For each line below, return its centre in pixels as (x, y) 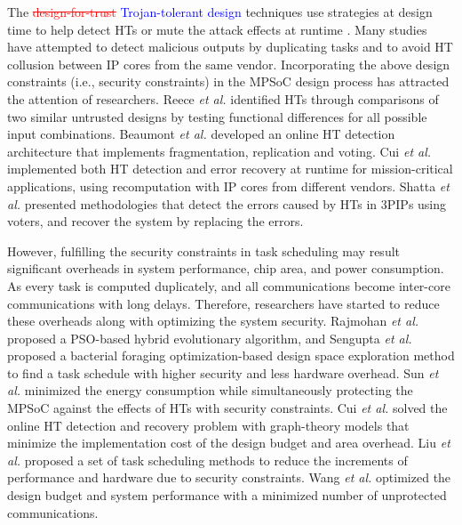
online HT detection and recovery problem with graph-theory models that (208, 425)
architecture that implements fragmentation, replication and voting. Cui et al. (219, 151)
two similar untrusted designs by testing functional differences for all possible (217, 116)
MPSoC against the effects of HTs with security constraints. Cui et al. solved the (227, 408)
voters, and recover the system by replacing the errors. (155, 221)
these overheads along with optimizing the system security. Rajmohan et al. (213, 321)
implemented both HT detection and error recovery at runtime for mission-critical (230, 169)
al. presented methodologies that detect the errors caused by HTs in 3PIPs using (227, 203)
